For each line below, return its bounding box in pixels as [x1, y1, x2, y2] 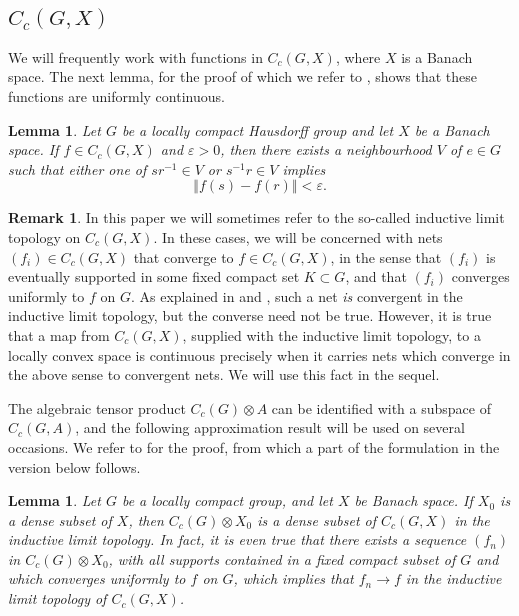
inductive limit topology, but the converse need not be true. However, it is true [8, 305, 492, 326]
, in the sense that [330, 246, 442, 267]
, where [335, 46, 381, 67]
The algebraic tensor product [8, 397, 186, 418]
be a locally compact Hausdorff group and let [121, 119, 394, 140]
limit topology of [8, 588, 107, 609]
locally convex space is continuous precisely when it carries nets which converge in [8, 344, 511, 365]
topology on [8, 226, 81, 247]
